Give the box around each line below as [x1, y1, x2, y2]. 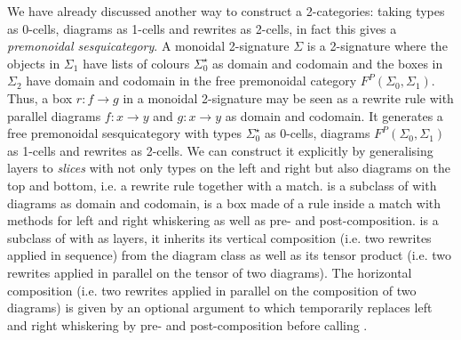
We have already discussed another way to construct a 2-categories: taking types [7, 2, 445, 20]
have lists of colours [83, 53, 190, 72]
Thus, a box [7, 88, 73, 107]
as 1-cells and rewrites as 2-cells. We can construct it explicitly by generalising [7, 141, 433, 159]
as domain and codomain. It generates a [225, 106, 443, 125]
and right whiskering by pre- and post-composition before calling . [7, 315, 368, 334]
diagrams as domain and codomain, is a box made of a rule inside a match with [7, 193, 441, 212]
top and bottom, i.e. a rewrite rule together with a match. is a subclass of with [7, 175, 437, 194]
